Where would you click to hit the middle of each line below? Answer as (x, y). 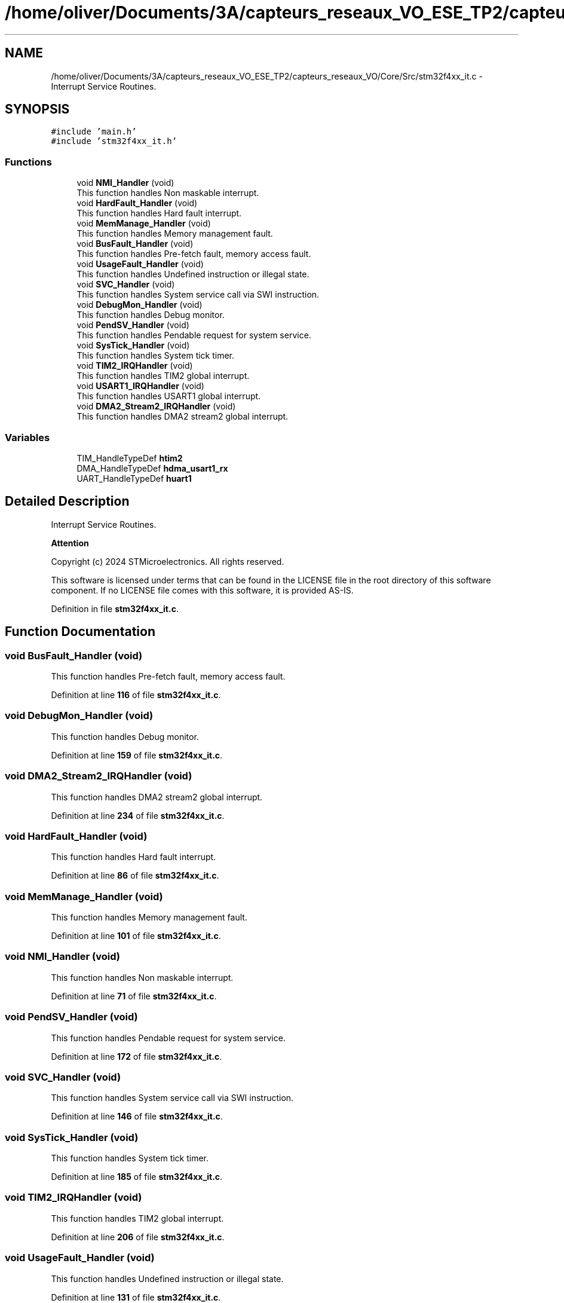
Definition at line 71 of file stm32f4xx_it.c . (134, 996)
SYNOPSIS (37, 109)
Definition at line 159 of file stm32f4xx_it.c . (137, 755)
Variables (27, 437)
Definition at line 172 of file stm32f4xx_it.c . (137, 1056)
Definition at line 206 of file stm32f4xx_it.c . (138, 1237)
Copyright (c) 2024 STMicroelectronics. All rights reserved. (168, 561)
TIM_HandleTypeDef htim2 (130, 458)
